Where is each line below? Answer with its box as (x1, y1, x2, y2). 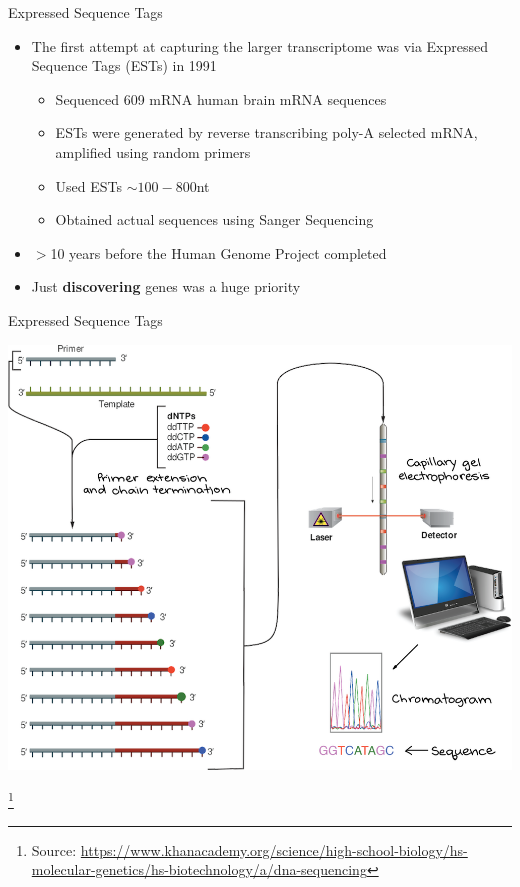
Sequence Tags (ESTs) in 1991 (31, 55, 217, 76)
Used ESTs (55, 175, 123, 196)
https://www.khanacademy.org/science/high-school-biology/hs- (80, 839, 468, 860)
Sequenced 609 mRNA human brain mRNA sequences (55, 88, 387, 109)
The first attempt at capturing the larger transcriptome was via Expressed (31, 35, 489, 56)
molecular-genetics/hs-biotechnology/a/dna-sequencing (31, 859, 367, 880)
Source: (31, 839, 77, 860)
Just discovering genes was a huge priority (31, 276, 301, 297)
